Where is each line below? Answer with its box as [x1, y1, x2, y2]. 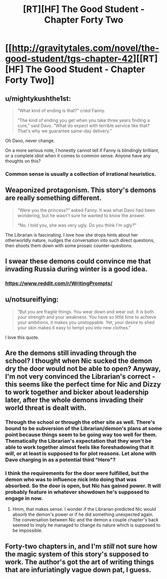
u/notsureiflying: [5, 295, 59, 304]
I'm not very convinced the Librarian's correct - [5, 372, 156, 381]
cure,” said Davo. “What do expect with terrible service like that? [17, 123, 150, 128]
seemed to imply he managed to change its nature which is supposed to [12, 522, 161, 528]
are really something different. [5, 194, 102, 203]
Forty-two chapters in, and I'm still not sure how [5, 542, 158, 550]
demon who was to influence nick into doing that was [5, 476, 137, 483]
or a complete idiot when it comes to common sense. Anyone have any [5, 153, 151, 158]
